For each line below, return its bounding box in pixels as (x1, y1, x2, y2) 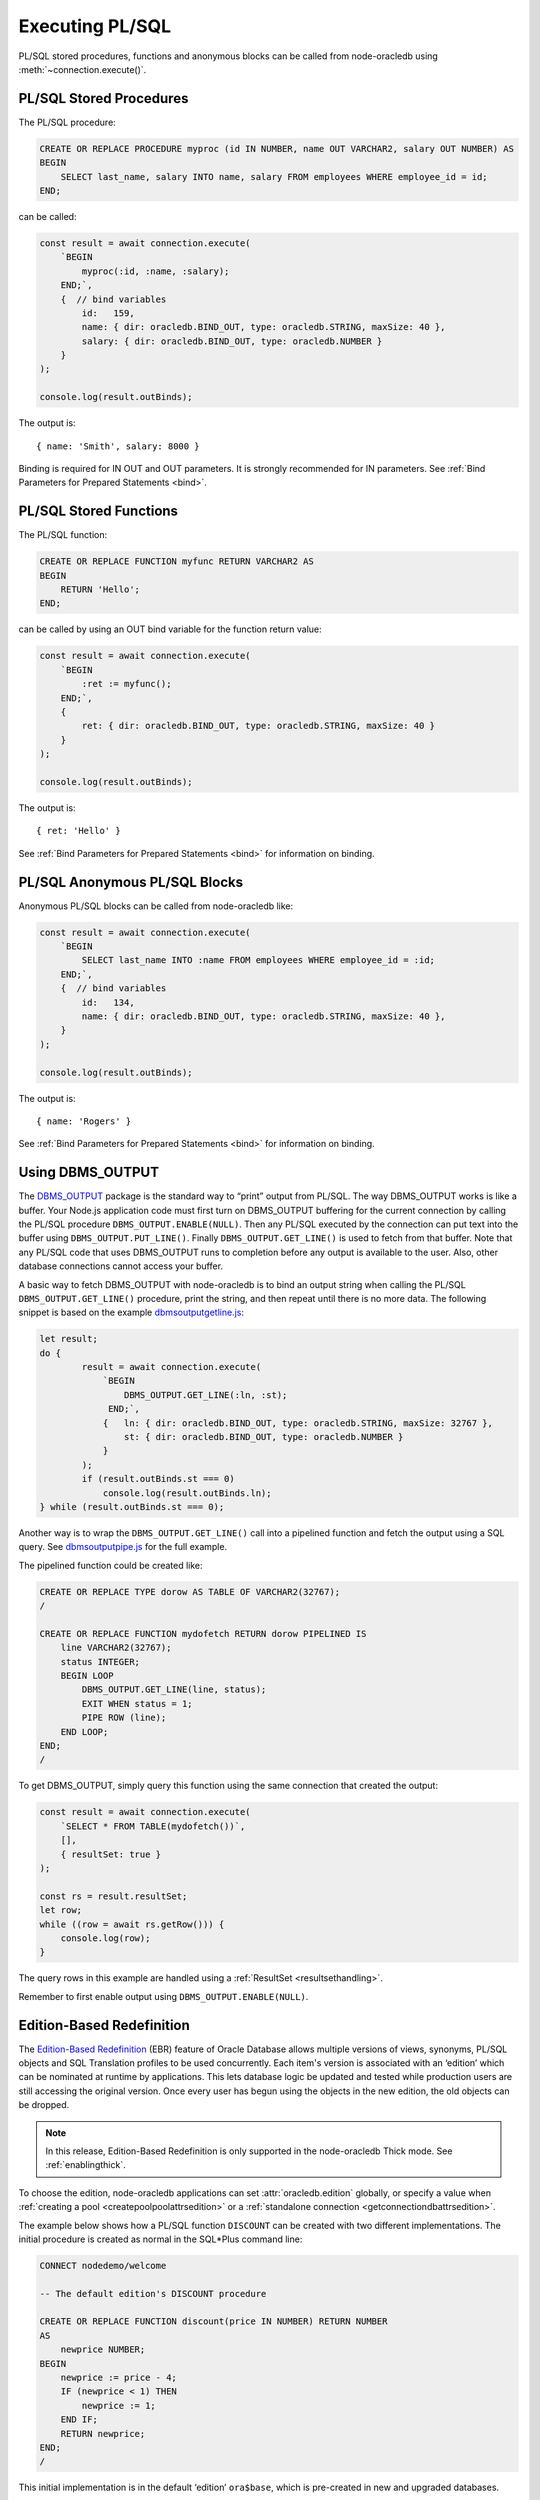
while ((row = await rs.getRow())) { (39, 1918, 225, 1930)
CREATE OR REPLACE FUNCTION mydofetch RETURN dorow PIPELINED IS (39, 1628, 367, 1639)
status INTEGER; (60, 1656, 140, 1667)
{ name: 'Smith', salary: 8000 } (36, 440, 200, 452)
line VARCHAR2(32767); (60, 1642, 172, 1654)
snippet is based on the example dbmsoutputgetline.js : (18, 1306, 245, 1319)
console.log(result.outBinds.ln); (102, 1487, 272, 1499)
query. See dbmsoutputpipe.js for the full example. (18, 1541, 228, 1553)
